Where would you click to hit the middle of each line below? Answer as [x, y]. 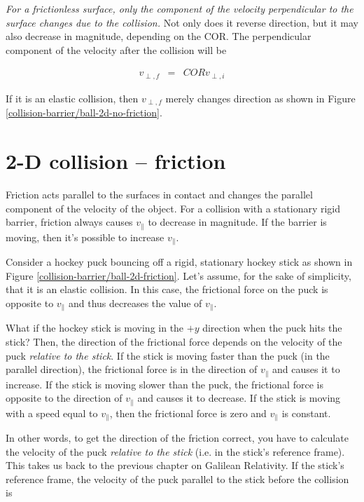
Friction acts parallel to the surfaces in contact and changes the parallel [159, 195]
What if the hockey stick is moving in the [95, 328]
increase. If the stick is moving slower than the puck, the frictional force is [164, 384]
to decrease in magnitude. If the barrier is [237, 222]
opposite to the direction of [64, 398]
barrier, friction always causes [69, 222]
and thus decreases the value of [135, 303]
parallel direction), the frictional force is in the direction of [132, 369]
